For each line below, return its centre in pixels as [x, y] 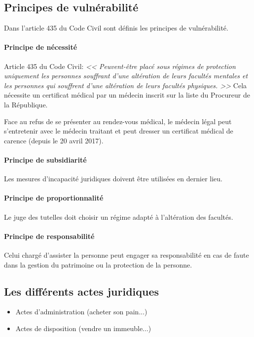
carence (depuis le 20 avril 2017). [54, 140]
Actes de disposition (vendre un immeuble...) [83, 328]
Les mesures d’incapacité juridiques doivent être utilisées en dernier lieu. [113, 179]
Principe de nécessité [41, 47]
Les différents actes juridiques [82, 291]
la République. [26, 104]
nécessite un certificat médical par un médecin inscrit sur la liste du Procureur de [127, 95]
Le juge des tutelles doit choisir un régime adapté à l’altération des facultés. [119, 217]
